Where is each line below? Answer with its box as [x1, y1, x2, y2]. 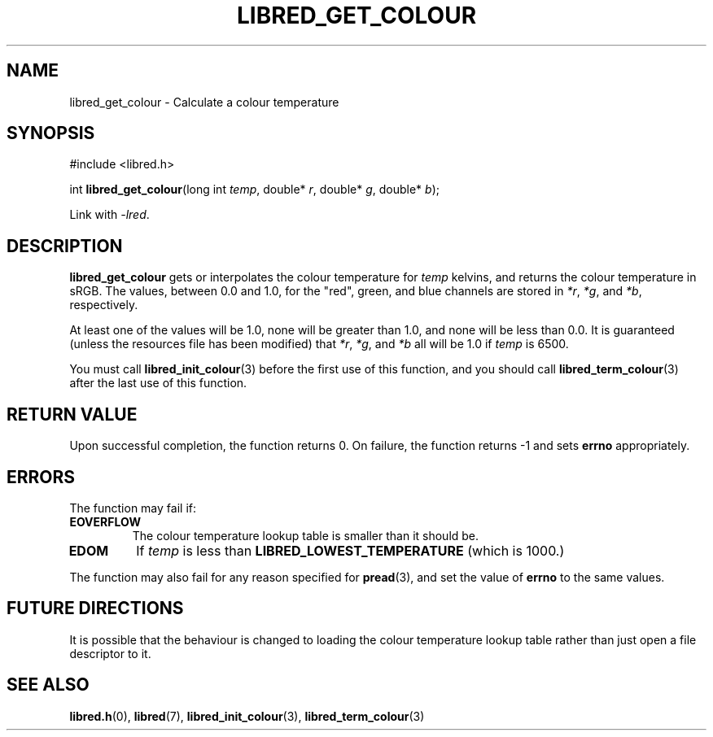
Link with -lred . [69, 207, 150, 222]
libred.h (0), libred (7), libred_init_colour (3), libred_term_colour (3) [69, 709, 425, 723]
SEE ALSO [7, 674, 90, 696]
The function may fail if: [69, 500, 196, 515]
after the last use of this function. [69, 376, 247, 390]
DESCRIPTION [7, 235, 123, 256]
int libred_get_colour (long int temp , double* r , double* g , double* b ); [69, 182, 440, 197]
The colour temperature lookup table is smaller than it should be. [132, 528, 479, 543]
